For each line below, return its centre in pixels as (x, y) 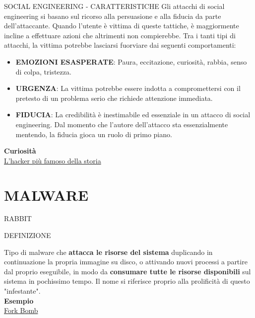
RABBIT (18, 218)
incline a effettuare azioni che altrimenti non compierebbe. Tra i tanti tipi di (120, 35)
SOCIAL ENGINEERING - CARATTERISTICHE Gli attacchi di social (114, 6)
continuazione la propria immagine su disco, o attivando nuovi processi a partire (126, 262)
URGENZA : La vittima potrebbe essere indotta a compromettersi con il (128, 88)
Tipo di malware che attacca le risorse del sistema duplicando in (108, 252)
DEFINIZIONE (28, 235)
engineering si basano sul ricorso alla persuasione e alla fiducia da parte (113, 16)
